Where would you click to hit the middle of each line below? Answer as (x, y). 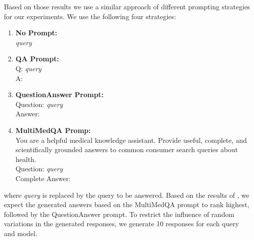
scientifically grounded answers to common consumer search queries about (127, 149)
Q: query (28, 68)
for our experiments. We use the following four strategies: (90, 16)
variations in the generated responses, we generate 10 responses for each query (122, 224)
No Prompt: (36, 33)
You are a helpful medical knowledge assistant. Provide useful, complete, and (131, 140)
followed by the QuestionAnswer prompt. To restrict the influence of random (119, 214)
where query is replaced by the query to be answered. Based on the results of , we (127, 195)
